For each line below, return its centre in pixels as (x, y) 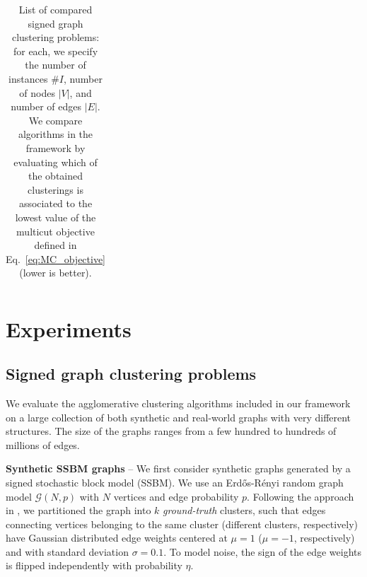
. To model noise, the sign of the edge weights (263, 551)
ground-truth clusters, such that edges (244, 510)
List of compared (56, 9)
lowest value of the (56, 217)
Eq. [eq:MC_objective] (56, 258)
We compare (56, 120)
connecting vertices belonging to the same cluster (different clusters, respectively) (182, 524)
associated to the (56, 203)
